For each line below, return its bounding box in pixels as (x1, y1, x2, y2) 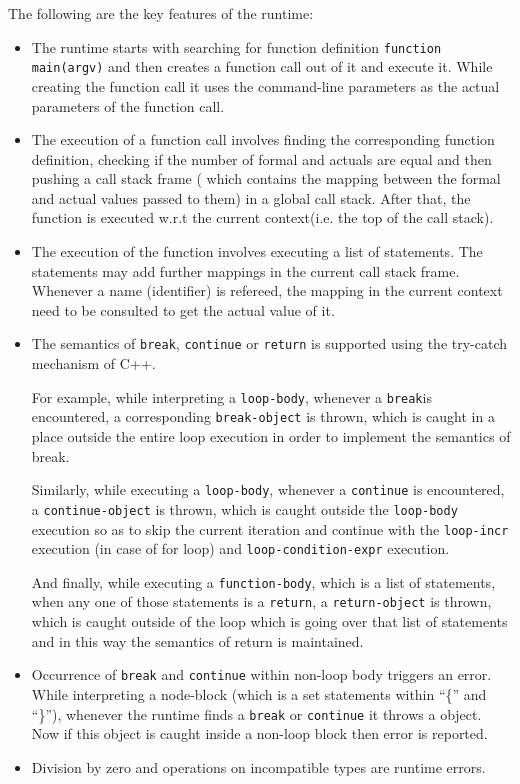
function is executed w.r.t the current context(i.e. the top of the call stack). (31, 207, 494, 228)
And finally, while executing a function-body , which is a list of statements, (31, 571, 496, 592)
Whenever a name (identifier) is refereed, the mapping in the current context (31, 280, 503, 301)
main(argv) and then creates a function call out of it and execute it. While (31, 56, 493, 77)
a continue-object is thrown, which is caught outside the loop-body (31, 498, 458, 519)
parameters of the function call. (31, 95, 225, 116)
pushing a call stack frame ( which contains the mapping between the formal (31, 168, 501, 189)
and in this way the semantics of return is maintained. (31, 630, 364, 651)
